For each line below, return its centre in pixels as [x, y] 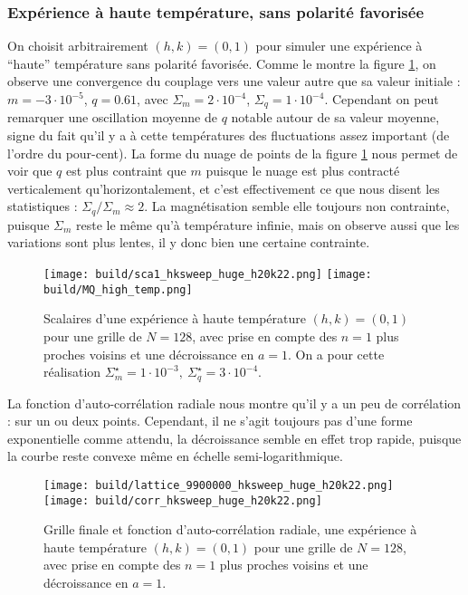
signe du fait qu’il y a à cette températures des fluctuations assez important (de [229, 135]
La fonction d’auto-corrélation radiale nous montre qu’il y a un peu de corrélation [234, 403]
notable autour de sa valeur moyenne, [335, 117]
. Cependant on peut [382, 99]
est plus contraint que [126, 171]
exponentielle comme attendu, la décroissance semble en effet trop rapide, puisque [234, 438]
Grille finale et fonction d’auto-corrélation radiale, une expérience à [230, 529]
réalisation [72, 372]
